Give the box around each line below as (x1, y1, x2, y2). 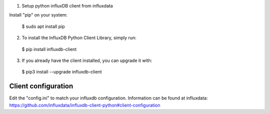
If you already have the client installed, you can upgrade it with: (21, 57, 152, 63)
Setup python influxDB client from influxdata (21, 3, 113, 8)
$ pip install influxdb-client (21, 46, 77, 52)
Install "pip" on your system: (9, 12, 67, 18)
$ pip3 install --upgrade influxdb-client (21, 69, 102, 75)
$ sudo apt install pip (21, 23, 65, 29)
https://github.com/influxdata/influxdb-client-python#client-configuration (9, 102, 160, 108)
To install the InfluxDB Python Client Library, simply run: (21, 35, 137, 41)
